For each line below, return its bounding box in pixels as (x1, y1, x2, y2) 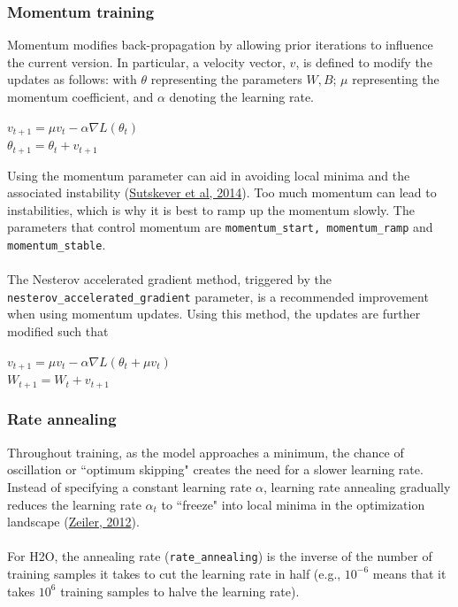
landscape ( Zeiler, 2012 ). (7, 512, 140, 531)
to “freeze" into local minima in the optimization (161, 495, 425, 513)
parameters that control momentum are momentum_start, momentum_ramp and (7, 218, 433, 236)
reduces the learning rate (7, 495, 141, 513)
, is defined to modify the (295, 52, 432, 71)
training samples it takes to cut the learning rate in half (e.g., (7, 564, 341, 582)
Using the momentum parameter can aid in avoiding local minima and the (7, 165, 410, 184)
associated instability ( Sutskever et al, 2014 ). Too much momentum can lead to (7, 183, 437, 202)
